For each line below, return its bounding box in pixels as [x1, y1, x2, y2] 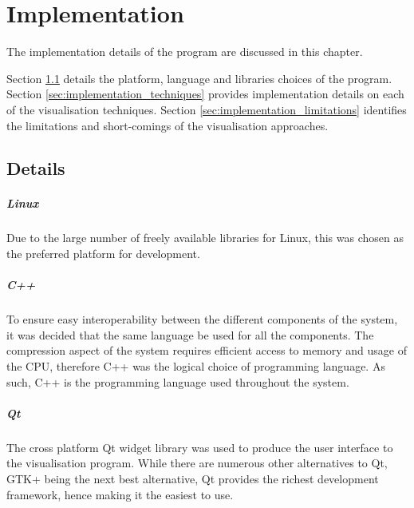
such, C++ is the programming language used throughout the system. [6, 373, 349, 390]
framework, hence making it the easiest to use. [6, 486, 234, 502]
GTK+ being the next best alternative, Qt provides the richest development [6, 470, 379, 486]
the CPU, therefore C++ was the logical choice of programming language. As [6, 357, 385, 374]
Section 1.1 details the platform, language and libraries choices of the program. [6, 69, 392, 86]
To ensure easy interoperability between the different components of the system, [6, 311, 398, 327]
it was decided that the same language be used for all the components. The [6, 326, 374, 343]
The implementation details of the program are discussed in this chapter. [6, 43, 363, 60]
